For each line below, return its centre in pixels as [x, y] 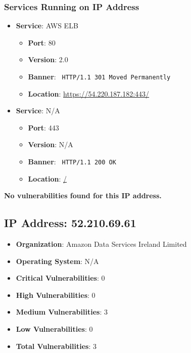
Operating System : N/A [57, 261]
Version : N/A [51, 144]
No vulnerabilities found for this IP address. [83, 195]
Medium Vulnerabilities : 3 [62, 312]
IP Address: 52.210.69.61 [70, 223]
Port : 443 [43, 127]
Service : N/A [38, 111]
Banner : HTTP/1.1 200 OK [72, 162]
